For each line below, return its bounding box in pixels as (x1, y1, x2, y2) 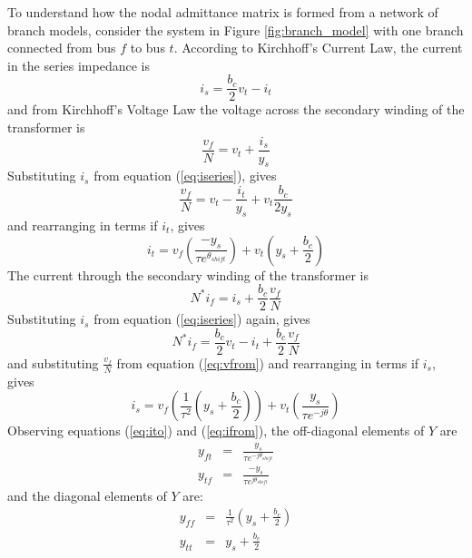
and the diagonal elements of (7, 486, 167, 505)
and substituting (7, 353, 99, 372)
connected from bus (7, 38, 116, 57)
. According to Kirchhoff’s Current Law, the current (173, 38, 463, 57)
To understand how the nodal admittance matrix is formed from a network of (7, 3, 438, 21)
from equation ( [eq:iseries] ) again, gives (93, 309, 310, 328)
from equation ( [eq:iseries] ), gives (93, 166, 277, 185)
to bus (130, 38, 165, 57)
